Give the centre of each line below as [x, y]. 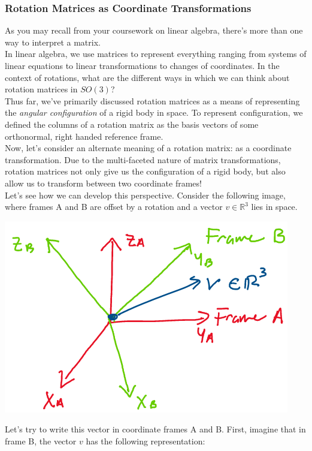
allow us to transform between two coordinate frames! [103, 183]
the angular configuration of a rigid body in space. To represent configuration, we [154, 112]
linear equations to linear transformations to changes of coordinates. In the [142, 65]
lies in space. [274, 207]
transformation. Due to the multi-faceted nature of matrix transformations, [143, 159]
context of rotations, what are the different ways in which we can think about [147, 77]
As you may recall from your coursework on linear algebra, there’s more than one [154, 30]
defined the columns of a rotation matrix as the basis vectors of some [132, 124]
